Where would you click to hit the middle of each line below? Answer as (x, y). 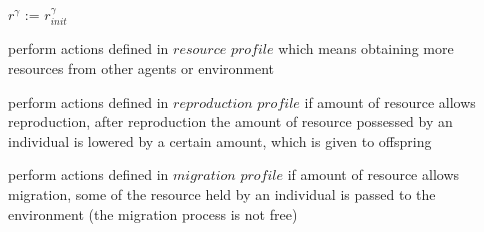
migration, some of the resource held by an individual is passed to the (222, 193)
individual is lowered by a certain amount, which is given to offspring (220, 140)
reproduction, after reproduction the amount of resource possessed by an (230, 121)
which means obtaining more (366, 48)
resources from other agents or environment (141, 68)
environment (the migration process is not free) (153, 213)
